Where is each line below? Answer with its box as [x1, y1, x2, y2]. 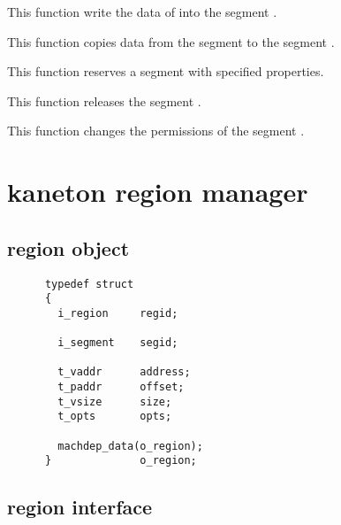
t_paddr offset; [57, 381, 185, 394]
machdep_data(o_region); [57, 439, 203, 452]
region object [7, 234, 130, 261]
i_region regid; [57, 306, 178, 320]
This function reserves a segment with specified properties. [7, 62, 324, 81]
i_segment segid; [57, 336, 178, 350]
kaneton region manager [7, 174, 308, 210]
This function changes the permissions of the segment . [7, 121, 305, 140]
